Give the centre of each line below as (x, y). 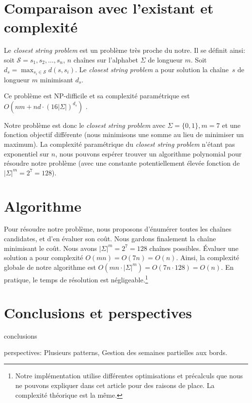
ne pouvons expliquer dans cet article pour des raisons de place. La (115, 385)
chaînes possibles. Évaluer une (194, 248)
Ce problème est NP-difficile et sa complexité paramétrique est (97, 96)
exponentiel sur (27, 153)
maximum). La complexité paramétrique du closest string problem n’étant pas (119, 144)
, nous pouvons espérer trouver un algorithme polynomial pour (149, 153)
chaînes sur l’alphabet (106, 59)
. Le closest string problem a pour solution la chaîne (152, 69)
